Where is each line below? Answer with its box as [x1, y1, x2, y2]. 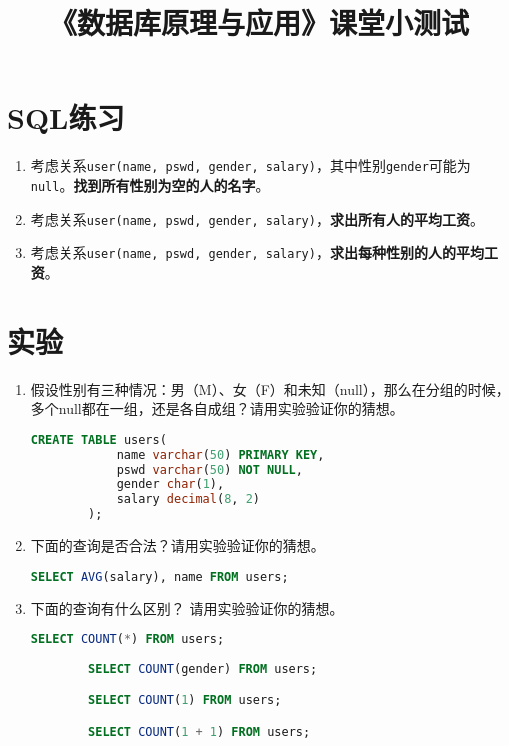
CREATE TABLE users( [30, 432, 167, 447]
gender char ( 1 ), [116, 477, 225, 492]
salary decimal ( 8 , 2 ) [116, 492, 260, 507]
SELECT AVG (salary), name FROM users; [30, 569, 289, 584]
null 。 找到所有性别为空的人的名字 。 [30, 174, 270, 195]
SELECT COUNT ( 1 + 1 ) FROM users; [88, 724, 311, 739]
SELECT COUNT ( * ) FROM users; [30, 632, 225, 647]
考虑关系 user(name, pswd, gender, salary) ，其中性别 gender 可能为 [30, 155, 471, 176]
